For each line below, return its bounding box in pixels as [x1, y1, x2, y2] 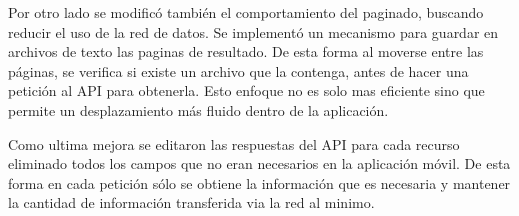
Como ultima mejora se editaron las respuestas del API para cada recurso [8, 133, 460, 154]
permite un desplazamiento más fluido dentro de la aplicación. [8, 99, 389, 120]
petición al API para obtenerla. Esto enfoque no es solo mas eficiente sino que [8, 80, 485, 101]
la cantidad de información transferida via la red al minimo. [8, 192, 375, 213]
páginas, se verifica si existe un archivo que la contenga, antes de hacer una [8, 60, 469, 81]
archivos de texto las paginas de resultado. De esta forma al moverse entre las [8, 41, 484, 62]
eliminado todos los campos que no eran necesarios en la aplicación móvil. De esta [8, 153, 511, 174]
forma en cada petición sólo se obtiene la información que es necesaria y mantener [8, 172, 511, 193]
